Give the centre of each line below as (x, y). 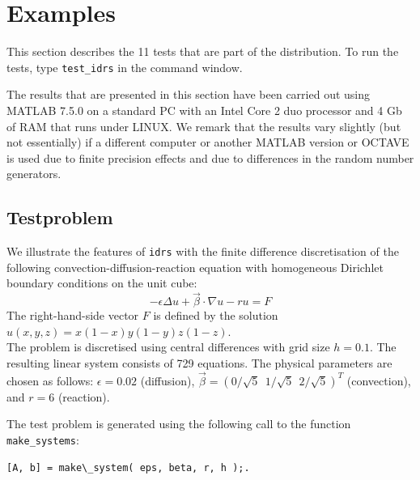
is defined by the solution (216, 315)
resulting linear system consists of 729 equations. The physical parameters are (199, 362)
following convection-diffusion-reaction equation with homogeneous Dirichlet (195, 267)
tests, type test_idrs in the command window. (125, 67)
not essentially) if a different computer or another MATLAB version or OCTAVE (208, 142)
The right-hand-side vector (73, 315)
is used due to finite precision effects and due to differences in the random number (210, 157)
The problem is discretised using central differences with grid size (168, 347)
